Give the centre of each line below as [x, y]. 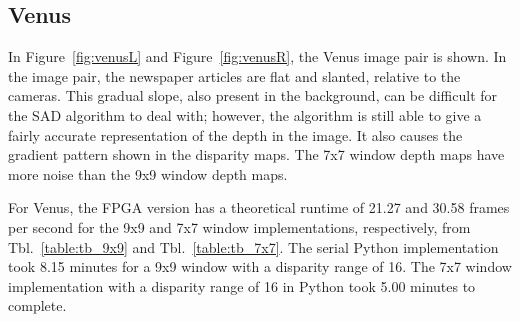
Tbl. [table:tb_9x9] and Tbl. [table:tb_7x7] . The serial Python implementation [253, 246]
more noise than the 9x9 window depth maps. [148, 173]
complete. [37, 305]
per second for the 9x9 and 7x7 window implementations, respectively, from [239, 226]
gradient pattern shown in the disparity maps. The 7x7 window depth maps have [256, 154]
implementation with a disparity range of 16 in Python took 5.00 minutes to [242, 285]
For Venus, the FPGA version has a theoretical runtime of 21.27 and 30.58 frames [259, 207]
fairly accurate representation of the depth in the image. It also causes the [235, 134]
